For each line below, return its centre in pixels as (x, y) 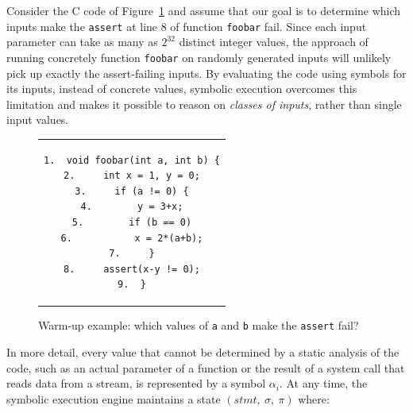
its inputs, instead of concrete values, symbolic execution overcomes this (182, 89)
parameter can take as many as (82, 42)
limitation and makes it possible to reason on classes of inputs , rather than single (204, 104)
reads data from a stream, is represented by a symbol (136, 383)
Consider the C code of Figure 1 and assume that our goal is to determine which (204, 10)
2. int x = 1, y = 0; (132, 176)
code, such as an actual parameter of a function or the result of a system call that (206, 367)
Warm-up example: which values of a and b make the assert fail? (199, 325)
